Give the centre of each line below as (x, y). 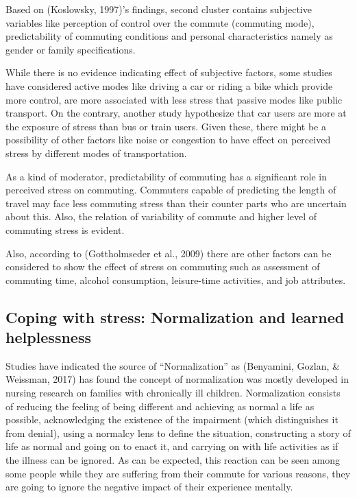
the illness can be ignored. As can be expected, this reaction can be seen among (173, 460)
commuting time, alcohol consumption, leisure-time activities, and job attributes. (176, 280)
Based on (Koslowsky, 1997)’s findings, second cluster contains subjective (159, 9)
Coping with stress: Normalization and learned (175, 317)
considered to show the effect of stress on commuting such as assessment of (163, 266)
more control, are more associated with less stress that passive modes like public (174, 99)
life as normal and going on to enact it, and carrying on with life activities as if (172, 446)
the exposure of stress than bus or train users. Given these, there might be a (166, 126)
